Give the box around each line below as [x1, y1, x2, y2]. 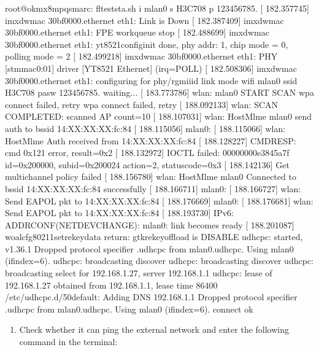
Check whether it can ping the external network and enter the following [19, 323, 290, 336]
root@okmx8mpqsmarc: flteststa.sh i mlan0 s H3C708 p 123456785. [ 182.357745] [5, 2, 309, 14]
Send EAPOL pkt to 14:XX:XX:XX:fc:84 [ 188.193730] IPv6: [5, 206, 234, 219]
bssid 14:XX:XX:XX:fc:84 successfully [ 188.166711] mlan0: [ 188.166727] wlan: [5, 182, 301, 195]
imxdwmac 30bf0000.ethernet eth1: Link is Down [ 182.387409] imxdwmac [5, 14, 284, 26]
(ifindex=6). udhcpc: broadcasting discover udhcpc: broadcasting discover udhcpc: [5, 254, 313, 267]
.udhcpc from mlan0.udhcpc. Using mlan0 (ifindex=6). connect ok [5, 302, 253, 315]
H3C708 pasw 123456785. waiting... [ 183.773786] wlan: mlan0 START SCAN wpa [5, 86, 314, 99]
